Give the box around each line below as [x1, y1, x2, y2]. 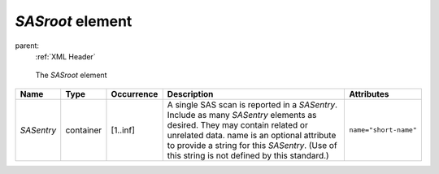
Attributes [349, 88, 389, 99]
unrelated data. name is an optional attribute [167, 129, 337, 141]
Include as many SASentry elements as [167, 109, 317, 120]
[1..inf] [111, 124, 136, 136]
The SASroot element [35, 70, 107, 80]
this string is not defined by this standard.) [167, 150, 329, 161]
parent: [15, 41, 40, 50]
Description [167, 88, 214, 99]
